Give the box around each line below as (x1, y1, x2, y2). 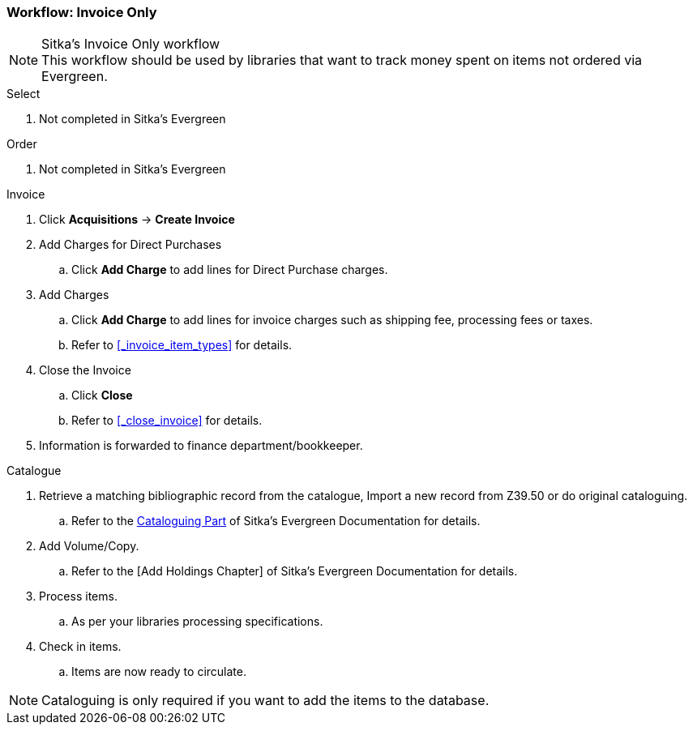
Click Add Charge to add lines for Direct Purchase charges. (71, 263, 388, 277)
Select (6, 87, 41, 101)
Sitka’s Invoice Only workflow (41, 36, 220, 53)
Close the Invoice (39, 363, 131, 378)
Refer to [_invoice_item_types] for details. (71, 338, 293, 353)
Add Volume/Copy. (39, 539, 139, 554)
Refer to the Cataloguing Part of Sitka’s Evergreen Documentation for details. (71, 514, 481, 528)
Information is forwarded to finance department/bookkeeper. (39, 438, 363, 453)
